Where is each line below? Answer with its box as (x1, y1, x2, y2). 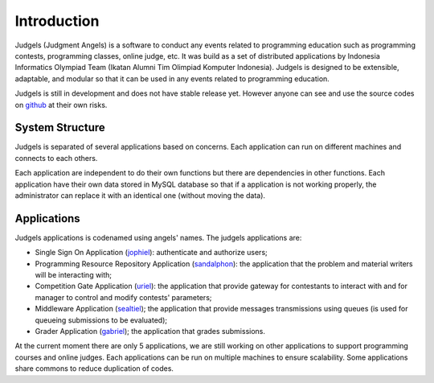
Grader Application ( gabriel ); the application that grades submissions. (35, 327, 265, 336)
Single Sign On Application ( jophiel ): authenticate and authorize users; (35, 248, 268, 257)
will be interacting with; (35, 270, 113, 280)
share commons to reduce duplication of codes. (14, 364, 174, 373)
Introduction (14, 12, 100, 30)
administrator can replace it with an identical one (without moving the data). (14, 190, 265, 200)
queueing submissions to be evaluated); (35, 315, 168, 325)
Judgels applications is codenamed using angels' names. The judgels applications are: (14, 233, 302, 242)
